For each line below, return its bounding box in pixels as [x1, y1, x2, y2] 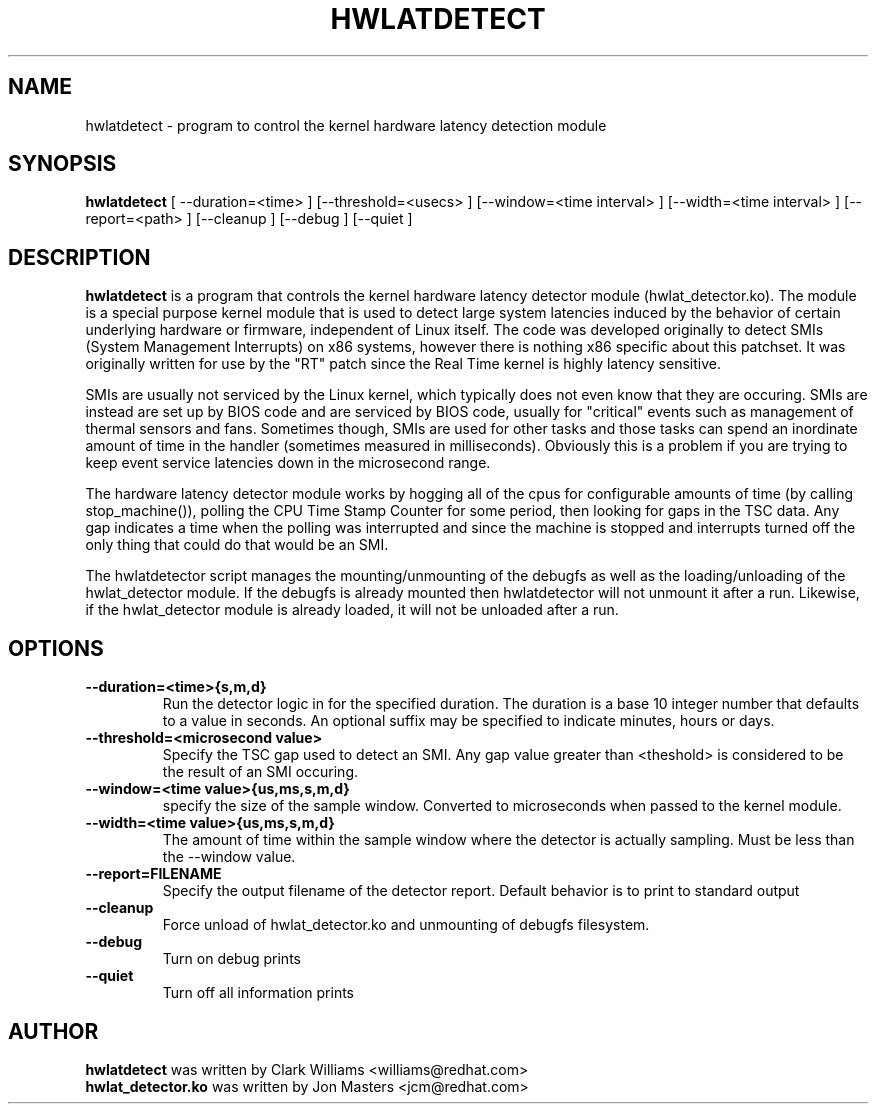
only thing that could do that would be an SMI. [85, 536, 389, 554]
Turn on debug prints [162, 950, 301, 968]
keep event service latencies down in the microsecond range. [85, 454, 491, 472]
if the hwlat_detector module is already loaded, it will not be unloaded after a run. [85, 601, 619, 619]
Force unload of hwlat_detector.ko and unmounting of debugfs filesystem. [162, 916, 650, 934]
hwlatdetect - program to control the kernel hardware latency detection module [85, 116, 607, 134]
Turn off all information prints [162, 984, 354, 1002]
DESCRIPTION [8, 244, 151, 270]
